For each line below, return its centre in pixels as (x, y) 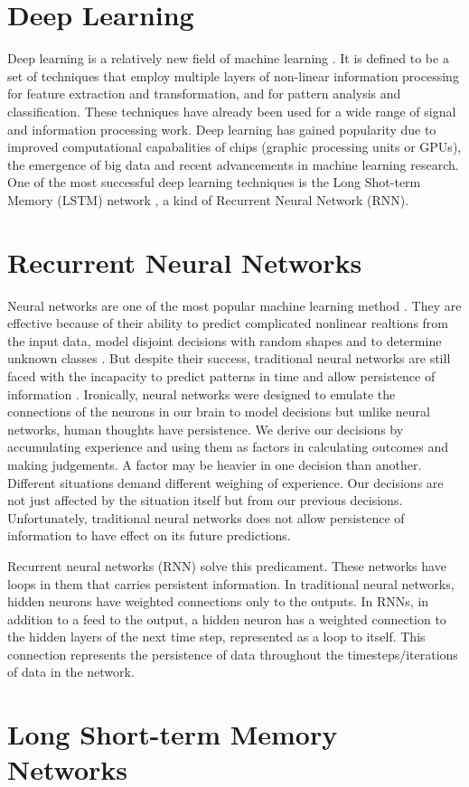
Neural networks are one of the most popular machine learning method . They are (234, 305)
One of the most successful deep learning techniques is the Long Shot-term (214, 182)
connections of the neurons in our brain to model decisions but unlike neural (219, 412)
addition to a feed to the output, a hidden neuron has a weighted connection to (227, 618)
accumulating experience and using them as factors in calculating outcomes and (228, 447)
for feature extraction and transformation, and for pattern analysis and (204, 94)
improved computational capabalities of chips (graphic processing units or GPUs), (234, 147)
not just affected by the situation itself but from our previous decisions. (205, 500)
